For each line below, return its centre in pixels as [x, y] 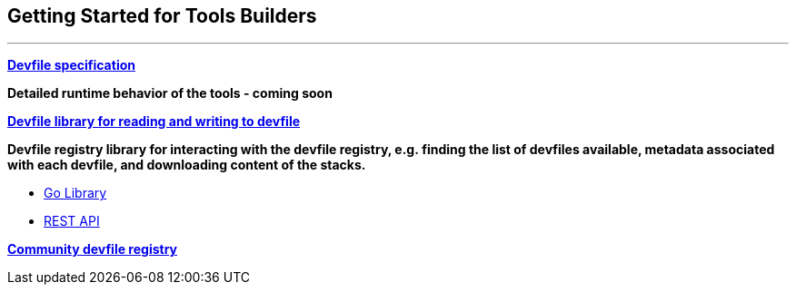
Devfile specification [71, 65]
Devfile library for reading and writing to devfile [154, 122]
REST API [72, 221]
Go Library [75, 193]
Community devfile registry [92, 249]
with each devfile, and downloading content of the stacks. [187, 165]
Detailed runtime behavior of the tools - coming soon [170, 93]
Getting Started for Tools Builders [162, 16]
